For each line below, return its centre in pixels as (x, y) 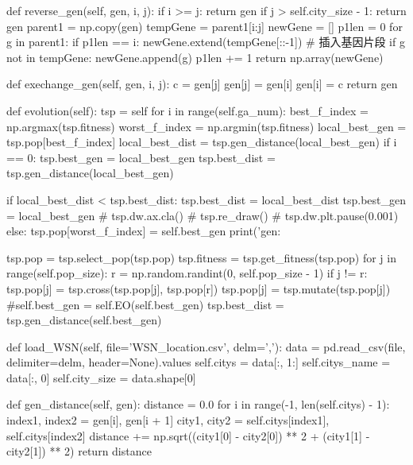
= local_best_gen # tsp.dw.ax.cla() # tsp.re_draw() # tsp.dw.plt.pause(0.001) (203, 215)
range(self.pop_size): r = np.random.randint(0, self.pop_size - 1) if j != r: (187, 273)
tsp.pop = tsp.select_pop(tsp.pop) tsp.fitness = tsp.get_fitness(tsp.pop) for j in (201, 257)
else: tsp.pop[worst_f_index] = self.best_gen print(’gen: (144, 231)
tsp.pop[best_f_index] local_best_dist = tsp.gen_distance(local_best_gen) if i (202, 142)
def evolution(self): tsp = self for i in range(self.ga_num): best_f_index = (187, 110)
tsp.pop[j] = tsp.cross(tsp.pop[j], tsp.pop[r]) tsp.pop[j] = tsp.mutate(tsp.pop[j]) (199, 288)
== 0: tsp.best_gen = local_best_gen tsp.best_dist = (141, 157)
